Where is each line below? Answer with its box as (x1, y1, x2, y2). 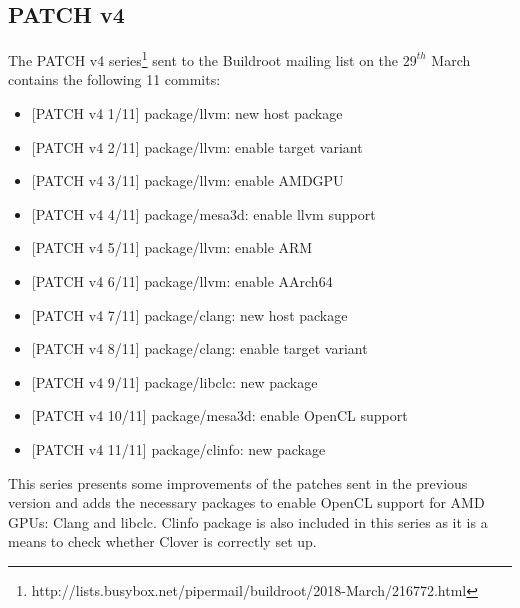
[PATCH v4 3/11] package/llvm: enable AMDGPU (31, 170, 344, 191)
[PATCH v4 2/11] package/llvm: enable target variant (31, 136, 363, 157)
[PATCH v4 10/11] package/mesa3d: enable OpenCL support (31, 405, 408, 426)
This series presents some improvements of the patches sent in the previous (8, 472, 468, 493)
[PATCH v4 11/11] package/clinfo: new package (31, 438, 326, 459)
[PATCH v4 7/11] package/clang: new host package (31, 304, 348, 325)
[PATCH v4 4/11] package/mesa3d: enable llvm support (31, 203, 376, 224)
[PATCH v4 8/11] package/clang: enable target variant (31, 338, 368, 359)
